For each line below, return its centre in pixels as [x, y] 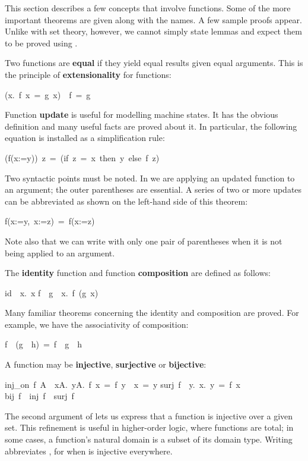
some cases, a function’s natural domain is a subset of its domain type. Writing [149, 439]
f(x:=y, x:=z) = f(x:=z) [50, 221]
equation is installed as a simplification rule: [85, 138]
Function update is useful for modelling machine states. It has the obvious [142, 115]
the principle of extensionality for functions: [88, 74]
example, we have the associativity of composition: [97, 324]
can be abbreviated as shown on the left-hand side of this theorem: [126, 201]
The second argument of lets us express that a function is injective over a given [149, 415]
